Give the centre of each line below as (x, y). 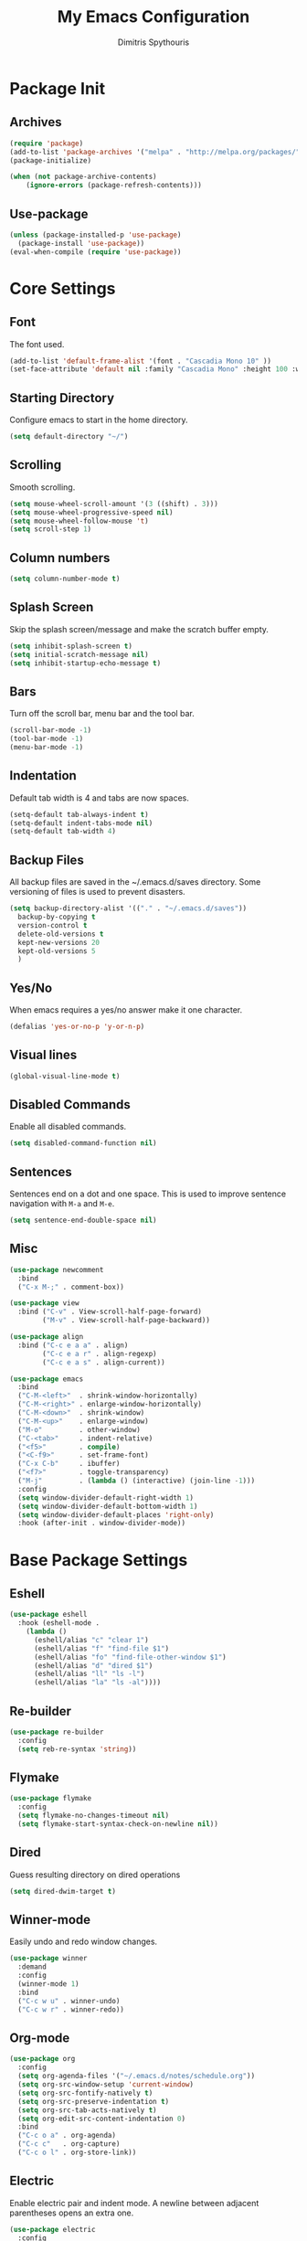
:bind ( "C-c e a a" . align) (73, 1345)
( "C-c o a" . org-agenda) (67, 2136)
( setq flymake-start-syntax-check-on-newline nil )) (118, 1824)
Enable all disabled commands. (68, 1127)
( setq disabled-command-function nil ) (83, 1143)
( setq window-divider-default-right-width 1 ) (106, 1498)
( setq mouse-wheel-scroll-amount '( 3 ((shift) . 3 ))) (114, 504)
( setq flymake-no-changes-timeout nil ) (94, 1816)
